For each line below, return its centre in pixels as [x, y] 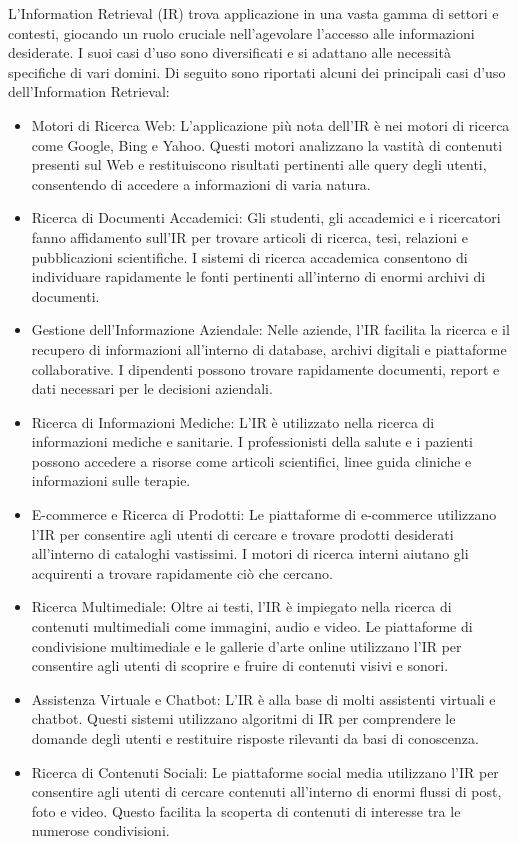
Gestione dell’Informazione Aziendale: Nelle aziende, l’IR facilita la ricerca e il [270, 329]
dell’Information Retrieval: [89, 91]
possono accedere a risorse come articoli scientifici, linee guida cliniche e [251, 460]
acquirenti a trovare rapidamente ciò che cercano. [182, 572]
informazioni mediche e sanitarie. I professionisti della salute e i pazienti [252, 441]
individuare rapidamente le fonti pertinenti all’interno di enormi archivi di [258, 276]
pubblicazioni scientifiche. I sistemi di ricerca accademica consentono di [249, 256]
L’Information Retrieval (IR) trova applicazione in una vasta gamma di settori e [253, 13]
